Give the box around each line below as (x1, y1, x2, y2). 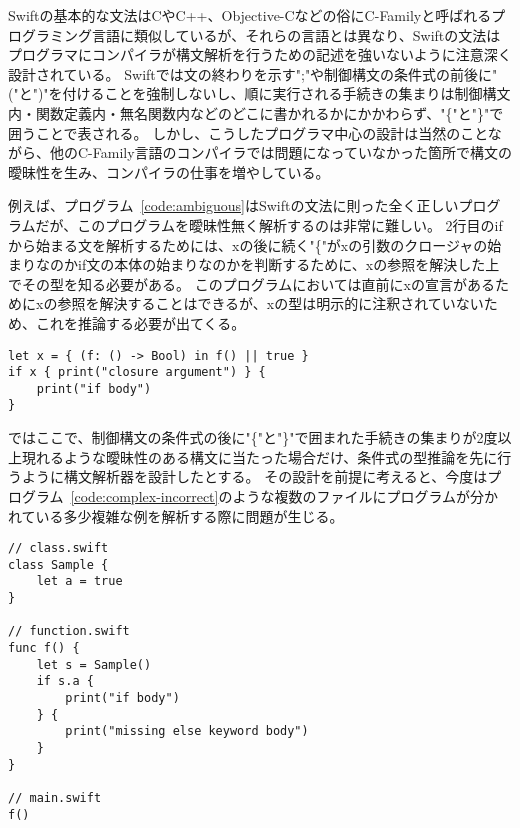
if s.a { (36, 674, 94, 689)
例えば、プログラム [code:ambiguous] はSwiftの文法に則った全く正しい (8, 195, 459, 216)
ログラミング (8, 24, 92, 45)
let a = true (36, 574, 123, 589)
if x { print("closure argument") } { (8, 365, 266, 380)
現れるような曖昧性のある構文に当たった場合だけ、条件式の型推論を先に (21, 446, 498, 467)
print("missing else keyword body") (65, 724, 309, 739)
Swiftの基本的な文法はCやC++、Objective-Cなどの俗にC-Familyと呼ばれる (8, 5, 492, 25)
